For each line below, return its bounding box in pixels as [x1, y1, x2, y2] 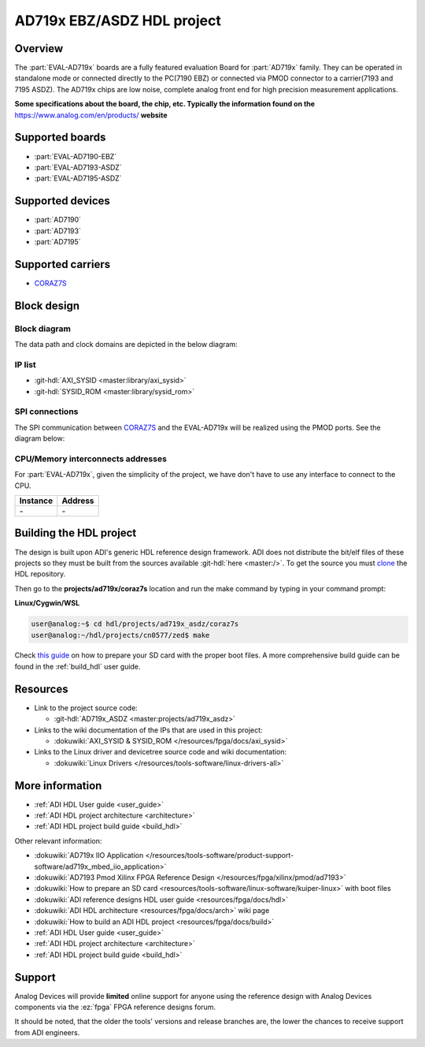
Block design [14, 299, 80, 312]
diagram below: [14, 434, 65, 443]
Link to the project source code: [34, 702, 138, 713]
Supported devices [14, 194, 110, 208]
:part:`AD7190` [34, 215, 82, 225]
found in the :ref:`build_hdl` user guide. [14, 661, 141, 671]
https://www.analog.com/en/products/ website [14, 110, 168, 120]
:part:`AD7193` [34, 225, 82, 236]
